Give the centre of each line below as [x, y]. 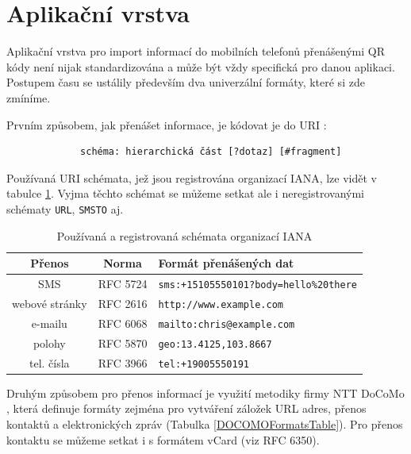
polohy [49, 342]
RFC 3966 [123, 362]
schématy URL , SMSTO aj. [65, 208]
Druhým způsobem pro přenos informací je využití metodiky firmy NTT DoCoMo [205, 392]
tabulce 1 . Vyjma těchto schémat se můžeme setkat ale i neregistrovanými [186, 193]
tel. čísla [50, 362]
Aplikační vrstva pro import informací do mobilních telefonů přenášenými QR [196, 51]
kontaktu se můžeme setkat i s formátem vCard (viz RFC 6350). [163, 439]
